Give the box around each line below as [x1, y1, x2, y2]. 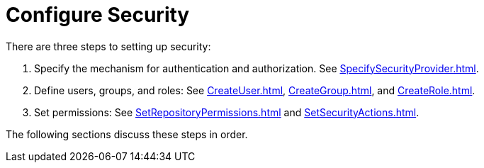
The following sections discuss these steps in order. [6, 128, 248, 140]
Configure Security [6, 3, 190, 27]
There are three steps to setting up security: [6, 40, 211, 52]
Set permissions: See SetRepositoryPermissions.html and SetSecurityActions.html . [34, 106, 420, 118]
